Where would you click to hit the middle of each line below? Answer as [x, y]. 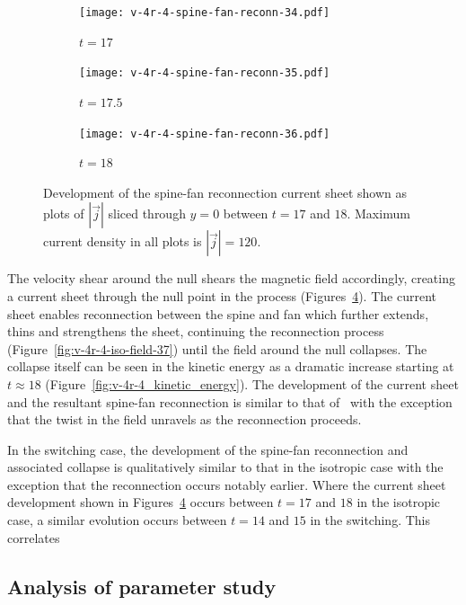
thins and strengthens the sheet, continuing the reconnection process [196, 331]
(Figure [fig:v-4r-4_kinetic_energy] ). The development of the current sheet [252, 383]
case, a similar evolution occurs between [117, 520]
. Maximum [378, 214]
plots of [64, 214]
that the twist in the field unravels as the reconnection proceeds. [185, 419]
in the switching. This [370, 520]
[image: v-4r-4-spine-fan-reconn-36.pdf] [205, 133]
